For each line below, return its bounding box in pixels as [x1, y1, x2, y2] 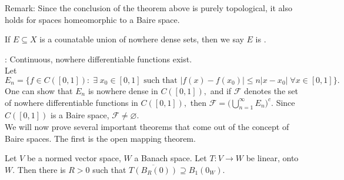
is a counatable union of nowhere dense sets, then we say [39, 33, 244, 45]
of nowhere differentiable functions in [5, 96, 138, 108]
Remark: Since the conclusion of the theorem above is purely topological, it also [5, 2, 292, 14]
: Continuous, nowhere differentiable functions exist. [5, 52, 192, 65]
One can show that [5, 84, 73, 96]
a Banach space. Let [134, 152, 207, 164]
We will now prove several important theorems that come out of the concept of [5, 120, 289, 132]
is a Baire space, [51, 109, 109, 121]
